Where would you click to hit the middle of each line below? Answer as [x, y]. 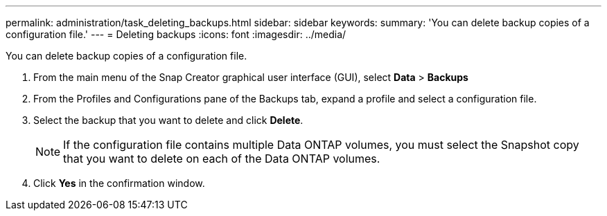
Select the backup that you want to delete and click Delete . [168, 120]
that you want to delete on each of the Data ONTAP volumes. [222, 159]
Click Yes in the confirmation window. [119, 183]
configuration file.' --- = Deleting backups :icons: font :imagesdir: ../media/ [176, 34]
